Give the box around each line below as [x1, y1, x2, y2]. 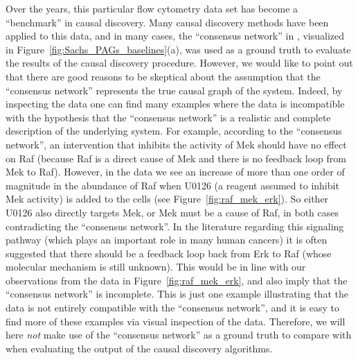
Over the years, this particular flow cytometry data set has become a [6, 1, 298, 15]
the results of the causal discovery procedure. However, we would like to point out [6, 55, 353, 70]
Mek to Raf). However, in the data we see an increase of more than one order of [6, 164, 345, 179]
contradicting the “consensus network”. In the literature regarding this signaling [6, 218, 344, 233]
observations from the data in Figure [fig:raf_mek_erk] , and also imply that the [6, 273, 348, 287]
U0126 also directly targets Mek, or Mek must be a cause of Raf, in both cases [6, 205, 339, 219]
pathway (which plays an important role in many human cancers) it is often [6, 232, 328, 247]
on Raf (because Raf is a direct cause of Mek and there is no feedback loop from [6, 151, 346, 165]
